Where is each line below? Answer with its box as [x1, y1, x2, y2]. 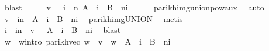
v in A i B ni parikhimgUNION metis [4, 12, 183, 24]
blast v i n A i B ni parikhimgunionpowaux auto [4, 1, 264, 13]
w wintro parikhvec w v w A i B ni [4, 35, 171, 47]
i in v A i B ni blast [4, 24, 121, 36]
